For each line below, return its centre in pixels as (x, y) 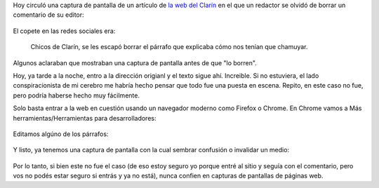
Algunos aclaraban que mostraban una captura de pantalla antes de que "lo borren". (135, 62)
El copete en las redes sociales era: (64, 31)
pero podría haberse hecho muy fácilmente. (77, 95)
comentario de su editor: (48, 15)
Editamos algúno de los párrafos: (61, 134)
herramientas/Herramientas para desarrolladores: (85, 118)
